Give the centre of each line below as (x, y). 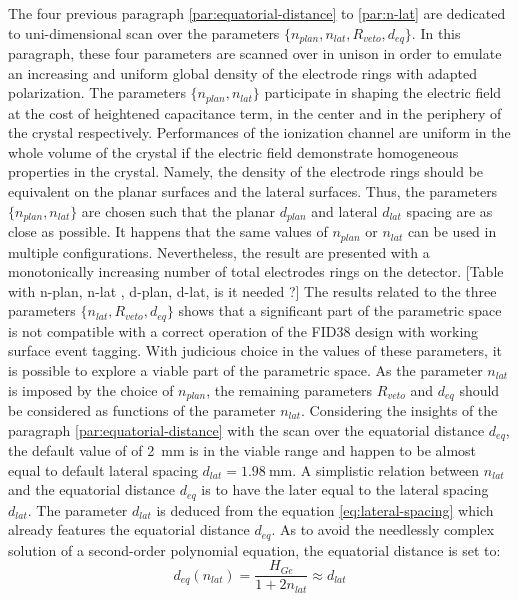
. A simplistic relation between (386, 469)
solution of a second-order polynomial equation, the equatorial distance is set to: (254, 549)
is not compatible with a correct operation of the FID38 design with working (243, 330)
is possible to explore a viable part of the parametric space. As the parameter (245, 369)
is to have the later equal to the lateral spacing (345, 489)
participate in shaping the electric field (383, 92)
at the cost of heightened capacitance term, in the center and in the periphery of (255, 112)
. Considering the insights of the (399, 410)
